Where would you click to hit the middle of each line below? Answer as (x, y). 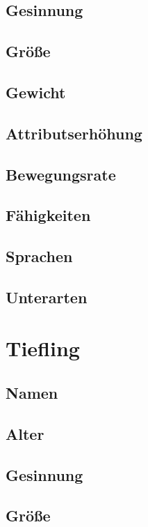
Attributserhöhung (74, 133)
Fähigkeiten (48, 215)
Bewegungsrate (61, 174)
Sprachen (39, 256)
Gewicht (36, 92)
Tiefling (43, 348)
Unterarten (47, 297)
